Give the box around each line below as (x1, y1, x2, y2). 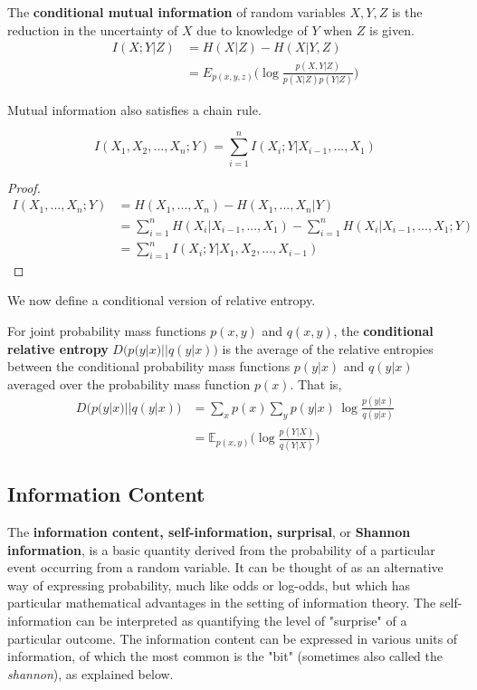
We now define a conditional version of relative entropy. (7, 291, 316, 310)
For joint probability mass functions (7, 321, 206, 340)
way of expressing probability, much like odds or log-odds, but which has (7, 575, 411, 594)
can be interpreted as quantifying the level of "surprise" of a (75, 610, 407, 629)
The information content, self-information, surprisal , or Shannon (7, 522, 411, 541)
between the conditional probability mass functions (7, 357, 291, 376)
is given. (369, 20, 415, 39)
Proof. (7, 177, 41, 196)
